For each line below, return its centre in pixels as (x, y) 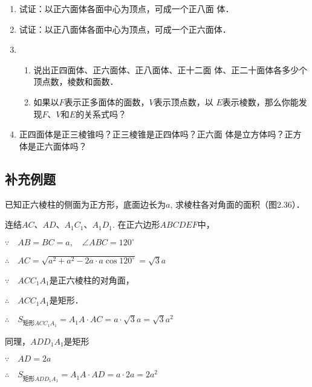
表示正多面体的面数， (107, 101)
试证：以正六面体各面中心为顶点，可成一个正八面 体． (126, 8)
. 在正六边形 (136, 224)
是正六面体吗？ (57, 146)
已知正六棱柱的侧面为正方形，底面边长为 (85, 204)
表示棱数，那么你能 (260, 101)
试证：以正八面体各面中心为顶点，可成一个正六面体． (125, 29)
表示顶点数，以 (184, 101)
